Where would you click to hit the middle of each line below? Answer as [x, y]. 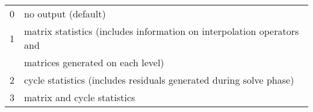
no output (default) [65, 14]
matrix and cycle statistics [80, 97]
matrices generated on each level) [94, 62]
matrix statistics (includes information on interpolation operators [162, 31]
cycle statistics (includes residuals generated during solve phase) [159, 80]
